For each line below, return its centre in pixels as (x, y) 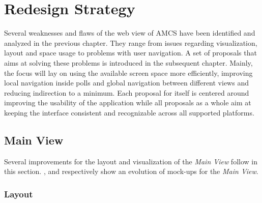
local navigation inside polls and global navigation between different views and (126, 83)
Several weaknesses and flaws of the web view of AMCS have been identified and (130, 33)
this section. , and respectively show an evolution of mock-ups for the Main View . (131, 171)
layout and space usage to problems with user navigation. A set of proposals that (130, 53)
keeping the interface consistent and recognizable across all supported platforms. (129, 112)
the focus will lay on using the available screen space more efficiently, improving (128, 72)
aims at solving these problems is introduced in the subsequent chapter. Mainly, (128, 62)
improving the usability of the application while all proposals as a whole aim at (128, 103)
